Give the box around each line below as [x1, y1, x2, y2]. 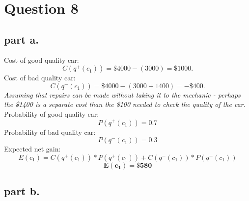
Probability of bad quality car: [4, 126, 96, 137]
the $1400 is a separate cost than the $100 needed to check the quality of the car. [4, 99, 246, 109]
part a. [4, 31, 39, 47]
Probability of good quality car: [4, 108, 99, 119]
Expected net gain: [4, 144, 61, 154]
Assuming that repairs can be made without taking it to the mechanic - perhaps [4, 89, 241, 100]
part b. [4, 183, 40, 199]
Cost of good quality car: [4, 54, 79, 65]
